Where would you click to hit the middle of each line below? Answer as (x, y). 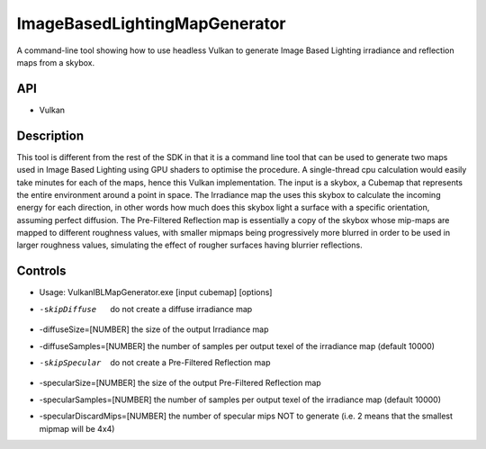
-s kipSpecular (70, 363)
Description (50, 135)
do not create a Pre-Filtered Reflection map (190, 362)
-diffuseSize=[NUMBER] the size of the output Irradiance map (154, 329)
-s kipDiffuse (68, 309)
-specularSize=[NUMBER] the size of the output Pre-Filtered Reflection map (180, 383)
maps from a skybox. (55, 62)
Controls (41, 271)
